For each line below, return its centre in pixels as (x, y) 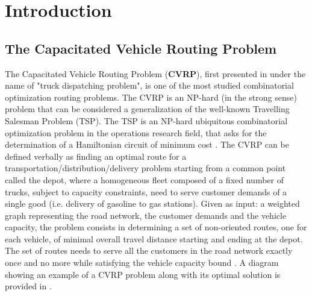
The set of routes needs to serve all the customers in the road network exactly (149, 250)
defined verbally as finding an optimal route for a (96, 156)
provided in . (28, 286)
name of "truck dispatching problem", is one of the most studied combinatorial (149, 85)
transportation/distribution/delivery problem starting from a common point (145, 168)
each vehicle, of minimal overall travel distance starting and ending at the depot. (154, 238)
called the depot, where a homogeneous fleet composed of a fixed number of (144, 179)
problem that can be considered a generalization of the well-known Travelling (147, 109)
